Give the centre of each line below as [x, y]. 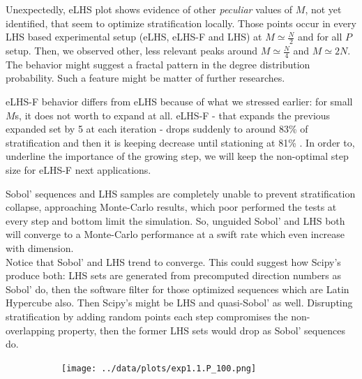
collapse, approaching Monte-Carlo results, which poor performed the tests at [171, 207]
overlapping [30, 330]
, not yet [323, 9]
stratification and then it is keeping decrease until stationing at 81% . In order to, [180, 142]
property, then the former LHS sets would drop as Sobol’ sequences [202, 330]
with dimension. [40, 247]
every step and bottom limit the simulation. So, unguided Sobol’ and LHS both [175, 220]
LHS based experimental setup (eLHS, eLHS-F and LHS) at [134, 37]
